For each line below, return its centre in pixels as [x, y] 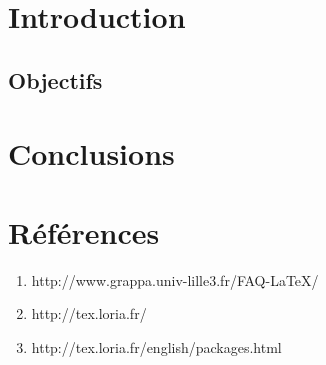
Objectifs [55, 79]
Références [84, 231]
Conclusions [91, 153]
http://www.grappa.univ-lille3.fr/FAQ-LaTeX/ [175, 279]
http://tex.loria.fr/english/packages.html [156, 346]
